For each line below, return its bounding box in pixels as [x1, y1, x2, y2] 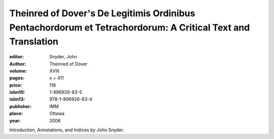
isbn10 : [9, 89, 25, 95]
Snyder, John [49, 54, 77, 60]
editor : [9, 54, 24, 60]
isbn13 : [9, 96, 25, 102]
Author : [9, 61, 26, 67]
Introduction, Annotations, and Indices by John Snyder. [9, 127, 124, 133]
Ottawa [49, 111, 65, 117]
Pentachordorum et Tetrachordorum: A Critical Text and [9, 22, 250, 33]
